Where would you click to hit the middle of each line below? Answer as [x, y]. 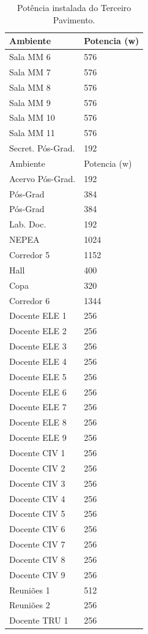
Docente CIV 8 [37, 559]
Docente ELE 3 [38, 346]
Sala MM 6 [30, 57]
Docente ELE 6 [38, 391]
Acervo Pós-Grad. [43, 178]
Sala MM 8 [30, 87]
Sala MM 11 [32, 133]
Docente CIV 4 [37, 498]
